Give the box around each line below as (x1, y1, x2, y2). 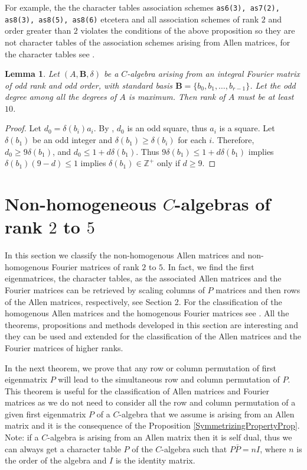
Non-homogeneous (5, 192, 157, 216)
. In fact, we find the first (163, 260, 254, 273)
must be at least (237, 90, 294, 103)
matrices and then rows (215, 283, 301, 296)
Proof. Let (5, 122, 41, 134)
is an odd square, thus (127, 122, 207, 134)
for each (178, 134, 207, 146)
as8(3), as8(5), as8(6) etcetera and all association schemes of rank (5, 12, 259, 25)
